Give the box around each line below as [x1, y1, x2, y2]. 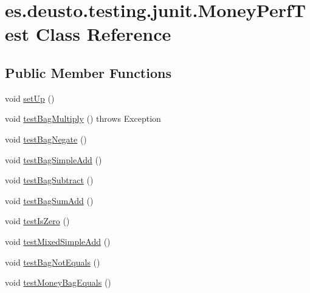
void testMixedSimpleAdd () [5, 235, 111, 247]
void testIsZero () [5, 214, 70, 227]
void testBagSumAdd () [5, 194, 94, 207]
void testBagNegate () [5, 132, 87, 145]
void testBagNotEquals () [5, 255, 100, 268]
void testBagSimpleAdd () [5, 153, 102, 166]
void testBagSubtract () [5, 174, 94, 186]
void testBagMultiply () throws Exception [5, 112, 161, 125]
